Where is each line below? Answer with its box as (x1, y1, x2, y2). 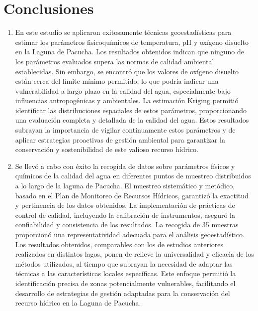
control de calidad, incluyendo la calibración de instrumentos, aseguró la (15, 209, 235, 220)
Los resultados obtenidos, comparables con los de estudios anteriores (15, 239, 224, 249)
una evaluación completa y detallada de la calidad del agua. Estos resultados (15, 115, 249, 125)
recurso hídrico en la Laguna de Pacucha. (15, 298, 141, 308)
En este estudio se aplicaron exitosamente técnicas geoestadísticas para (15, 27, 232, 37)
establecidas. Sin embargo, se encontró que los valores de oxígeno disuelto (15, 66, 239, 76)
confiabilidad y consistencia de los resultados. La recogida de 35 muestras (15, 219, 239, 230)
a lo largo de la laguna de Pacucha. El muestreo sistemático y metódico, (15, 180, 235, 191)
